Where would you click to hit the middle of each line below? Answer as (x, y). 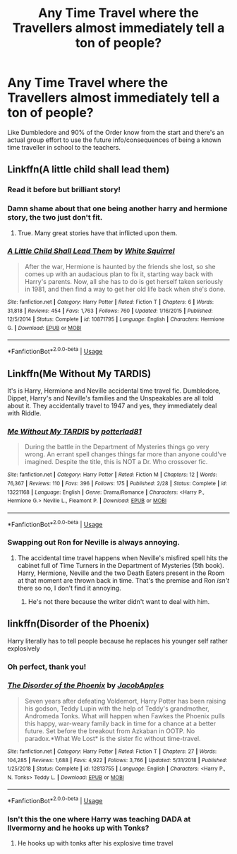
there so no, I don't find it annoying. (69, 588)
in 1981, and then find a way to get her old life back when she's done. (125, 289)
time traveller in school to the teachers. (64, 147)
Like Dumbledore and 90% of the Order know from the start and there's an (116, 132)
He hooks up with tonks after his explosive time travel (95, 843)
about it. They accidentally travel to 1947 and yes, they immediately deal (112, 405)
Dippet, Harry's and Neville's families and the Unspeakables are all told (110, 398)
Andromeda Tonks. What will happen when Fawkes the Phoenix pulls (125, 716)
